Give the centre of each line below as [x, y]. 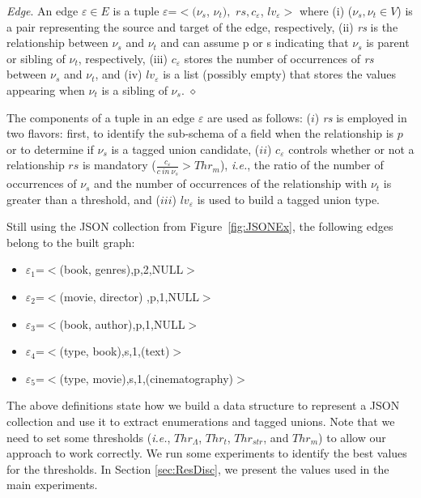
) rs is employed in [361, 117]
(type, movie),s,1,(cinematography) [146, 378]
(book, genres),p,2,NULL [121, 269]
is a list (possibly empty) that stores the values [280, 74]
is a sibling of [134, 89]
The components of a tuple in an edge [101, 117]
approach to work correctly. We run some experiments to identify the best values [207, 453]
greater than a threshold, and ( [83, 199]
